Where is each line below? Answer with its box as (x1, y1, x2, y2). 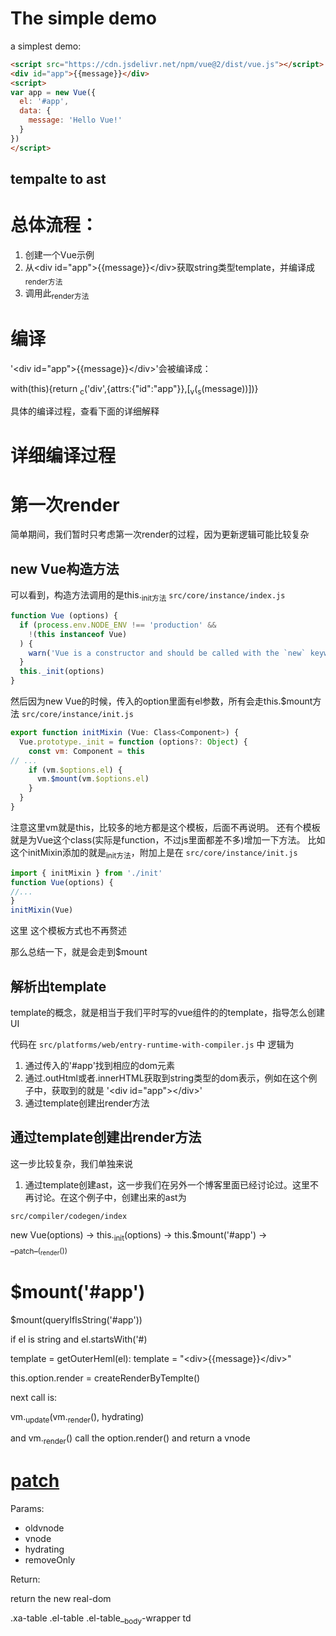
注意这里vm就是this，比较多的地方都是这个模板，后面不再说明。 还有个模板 (10, 821, 321, 833)
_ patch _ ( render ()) (10, 1242, 68, 1257)
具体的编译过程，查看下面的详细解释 (10, 405, 160, 417)
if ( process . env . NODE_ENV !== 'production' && (19, 620, 217, 630)
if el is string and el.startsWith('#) (10, 1333, 148, 1345)
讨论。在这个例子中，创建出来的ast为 (33, 1191, 187, 1203)
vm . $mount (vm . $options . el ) (36, 774, 150, 784)
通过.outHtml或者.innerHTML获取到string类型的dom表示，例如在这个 (24, 1072, 309, 1084)
